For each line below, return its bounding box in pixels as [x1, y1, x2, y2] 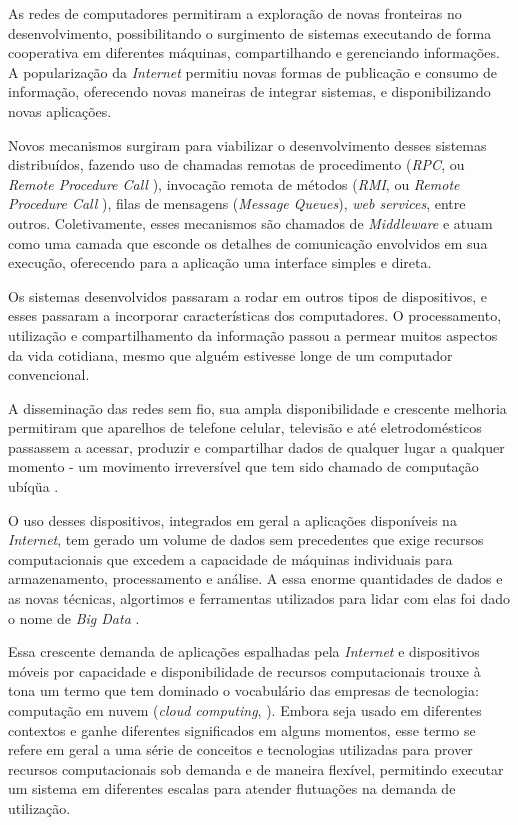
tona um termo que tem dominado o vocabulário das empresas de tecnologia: [8, 680, 479, 701]
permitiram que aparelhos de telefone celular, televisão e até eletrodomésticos [8, 417, 482, 438]
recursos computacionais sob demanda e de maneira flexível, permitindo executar [8, 758, 504, 779]
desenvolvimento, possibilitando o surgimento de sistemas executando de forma [8, 22, 492, 43]
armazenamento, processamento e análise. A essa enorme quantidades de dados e [8, 568, 503, 589]
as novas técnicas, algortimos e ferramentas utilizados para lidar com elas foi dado [8, 588, 510, 609]
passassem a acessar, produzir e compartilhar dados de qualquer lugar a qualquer [8, 436, 505, 457]
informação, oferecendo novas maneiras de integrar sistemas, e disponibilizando [8, 81, 491, 102]
